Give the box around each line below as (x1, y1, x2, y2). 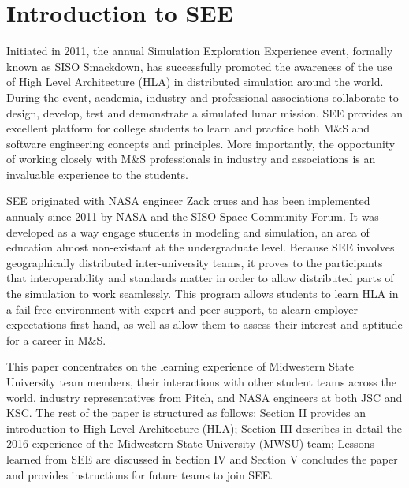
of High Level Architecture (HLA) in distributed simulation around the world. (6, 73, 384, 90)
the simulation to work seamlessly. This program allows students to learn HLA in (6, 285, 399, 302)
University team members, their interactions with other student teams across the (6, 374, 396, 389)
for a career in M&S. (6, 331, 106, 348)
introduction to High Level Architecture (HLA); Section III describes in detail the (6, 419, 402, 436)
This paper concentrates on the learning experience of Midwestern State (6, 358, 355, 374)
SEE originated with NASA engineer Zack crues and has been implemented (6, 192, 370, 209)
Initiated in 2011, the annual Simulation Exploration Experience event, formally (6, 43, 393, 59)
